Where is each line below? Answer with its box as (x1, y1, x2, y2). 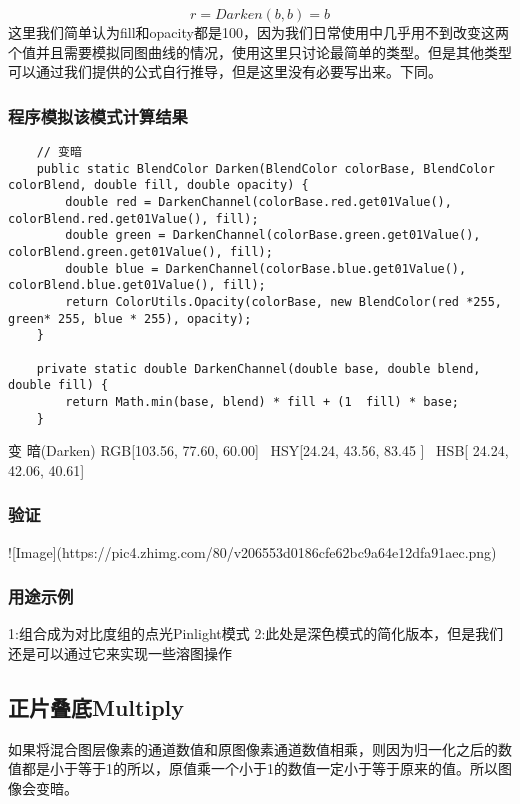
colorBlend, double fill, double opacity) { (8, 178, 309, 193)
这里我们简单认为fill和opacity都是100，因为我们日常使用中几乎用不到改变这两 (8, 22, 509, 42)
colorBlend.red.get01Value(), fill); (8, 211, 259, 226)
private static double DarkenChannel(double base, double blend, (36, 361, 481, 376)
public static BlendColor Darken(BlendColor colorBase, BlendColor (36, 161, 495, 176)
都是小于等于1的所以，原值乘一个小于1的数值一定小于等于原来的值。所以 (21, 758, 498, 779)
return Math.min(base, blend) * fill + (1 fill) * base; (65, 394, 460, 409)
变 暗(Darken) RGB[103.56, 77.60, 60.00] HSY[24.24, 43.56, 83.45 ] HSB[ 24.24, (8, 440, 509, 461)
